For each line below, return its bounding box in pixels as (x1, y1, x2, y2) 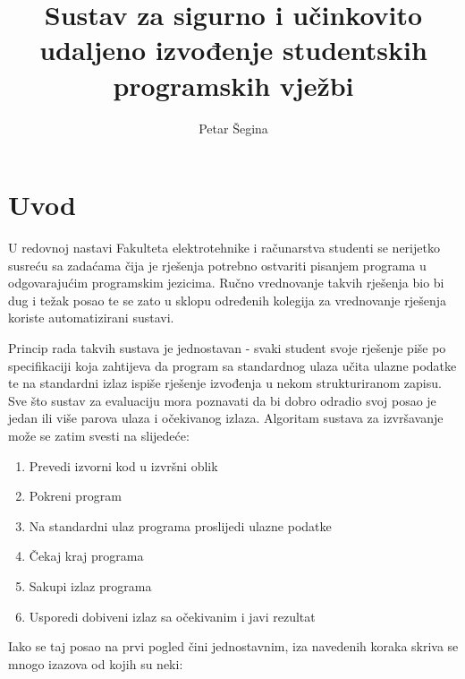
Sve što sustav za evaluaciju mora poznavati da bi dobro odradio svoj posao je (8, 391, 436, 409)
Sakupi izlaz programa (29, 576, 152, 595)
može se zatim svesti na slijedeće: (8, 425, 190, 444)
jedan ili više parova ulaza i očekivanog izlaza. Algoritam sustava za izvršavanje (8, 408, 444, 427)
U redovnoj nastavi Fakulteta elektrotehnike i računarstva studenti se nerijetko (8, 238, 440, 257)
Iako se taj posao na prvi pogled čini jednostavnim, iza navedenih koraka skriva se (8, 637, 459, 656)
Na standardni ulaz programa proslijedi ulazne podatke (29, 516, 332, 535)
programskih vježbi (113, 66, 354, 103)
